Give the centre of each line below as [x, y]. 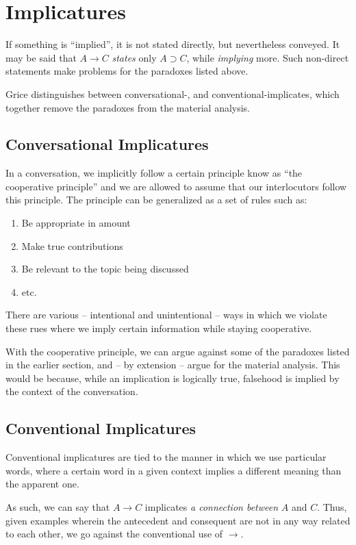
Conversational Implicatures [107, 144]
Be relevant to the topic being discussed [105, 269]
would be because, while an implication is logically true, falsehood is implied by [173, 378]
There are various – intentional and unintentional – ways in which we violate [166, 315]
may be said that [41, 57]
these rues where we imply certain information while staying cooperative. [159, 328]
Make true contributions [72, 245]
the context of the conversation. [72, 391]
